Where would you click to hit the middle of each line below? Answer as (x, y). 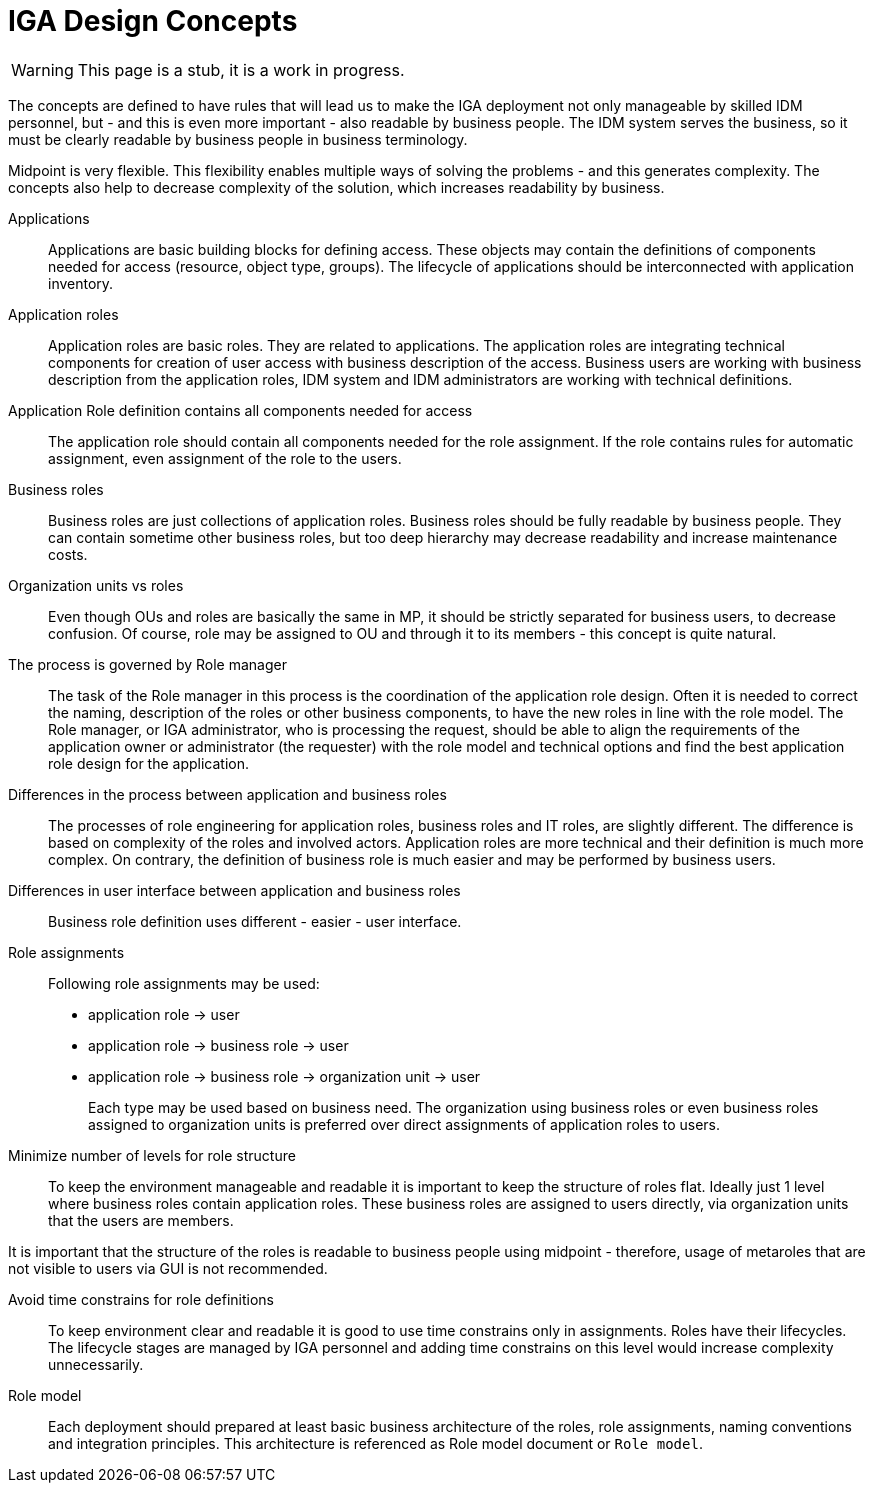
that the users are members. (141, 1220)
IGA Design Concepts (153, 21)
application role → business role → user (218, 1045)
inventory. (81, 283)
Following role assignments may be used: (184, 983)
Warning (42, 69)
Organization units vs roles (96, 585)
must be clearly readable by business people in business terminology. (238, 139)
